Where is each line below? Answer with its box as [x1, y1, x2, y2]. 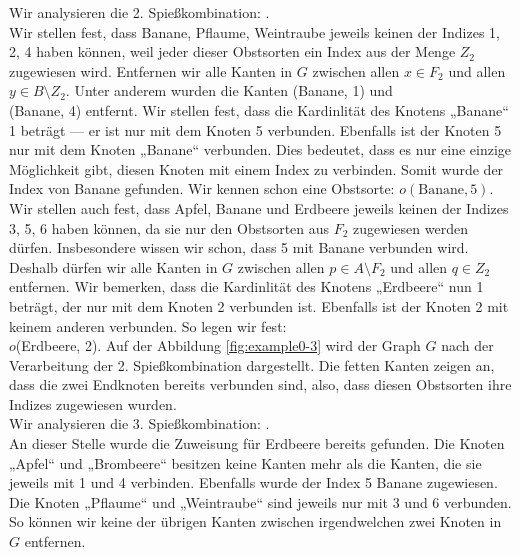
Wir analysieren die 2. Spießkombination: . [9, 2, 270, 22]
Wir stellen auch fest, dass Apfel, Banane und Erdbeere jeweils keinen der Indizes [9, 197, 509, 218]
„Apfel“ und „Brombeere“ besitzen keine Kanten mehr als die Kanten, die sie [9, 452, 482, 473]
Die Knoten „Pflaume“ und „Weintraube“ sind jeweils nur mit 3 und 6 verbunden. [9, 491, 512, 512]
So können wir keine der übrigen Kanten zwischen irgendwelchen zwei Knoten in [9, 511, 502, 532]
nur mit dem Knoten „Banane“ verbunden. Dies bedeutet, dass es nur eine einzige [9, 139, 512, 160]
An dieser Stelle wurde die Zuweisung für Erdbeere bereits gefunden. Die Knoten [9, 433, 505, 454]
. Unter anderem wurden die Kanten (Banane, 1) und [65, 80, 393, 101]
